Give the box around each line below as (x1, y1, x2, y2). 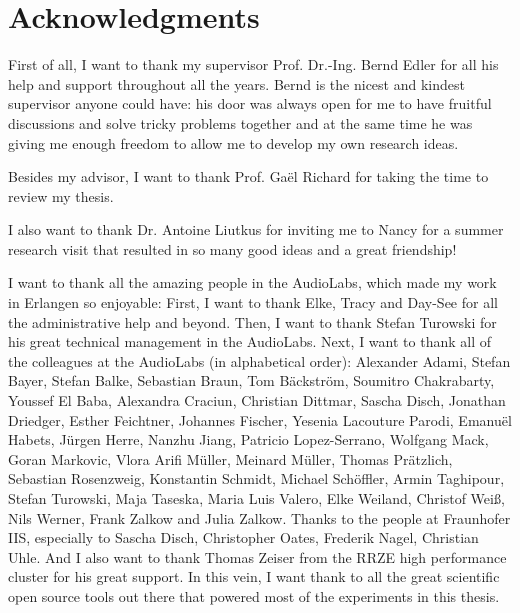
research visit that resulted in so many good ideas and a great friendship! (8, 238, 457, 259)
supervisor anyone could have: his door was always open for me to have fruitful (8, 93, 492, 114)
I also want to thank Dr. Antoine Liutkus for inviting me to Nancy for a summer (8, 219, 504, 240)
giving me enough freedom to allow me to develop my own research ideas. (8, 132, 459, 153)
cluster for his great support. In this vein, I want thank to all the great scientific (8, 566, 500, 587)
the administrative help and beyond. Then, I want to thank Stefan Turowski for (8, 311, 497, 332)
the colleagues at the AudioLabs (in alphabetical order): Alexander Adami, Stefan (8, 350, 511, 371)
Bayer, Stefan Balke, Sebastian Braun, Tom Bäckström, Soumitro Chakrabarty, (8, 370, 495, 391)
